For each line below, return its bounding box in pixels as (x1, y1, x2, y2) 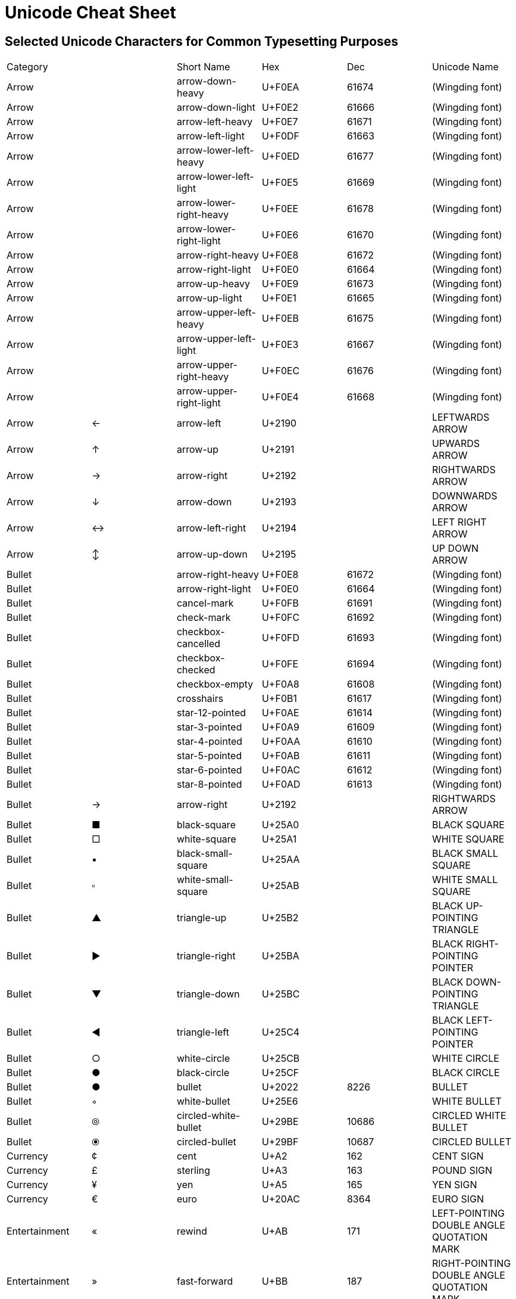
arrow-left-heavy (176, 116, 253, 128)
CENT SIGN (431, 1150, 484, 1163)
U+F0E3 (261, 338, 299, 351)
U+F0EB (261, 312, 299, 325)
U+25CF (261, 1067, 299, 1079)
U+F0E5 (261, 176, 299, 189)
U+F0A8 (261, 678, 299, 691)
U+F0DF (261, 130, 299, 142)
